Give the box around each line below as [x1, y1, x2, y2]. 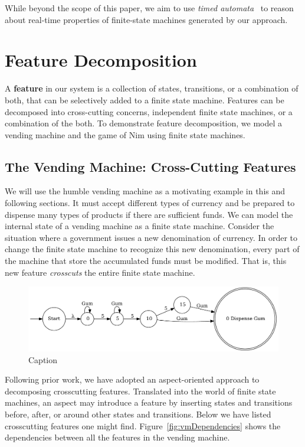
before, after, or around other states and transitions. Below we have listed [5, 407, 271, 420]
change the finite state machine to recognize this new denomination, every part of [5, 243, 300, 255]
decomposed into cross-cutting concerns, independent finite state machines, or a [5, 105, 293, 118]
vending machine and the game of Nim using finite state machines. [5, 128, 245, 141]
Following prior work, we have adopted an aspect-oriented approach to [5, 373, 260, 386]
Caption [28, 353, 58, 366]
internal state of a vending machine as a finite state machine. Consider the [5, 220, 274, 232]
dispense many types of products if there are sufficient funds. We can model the [5, 208, 293, 220]
